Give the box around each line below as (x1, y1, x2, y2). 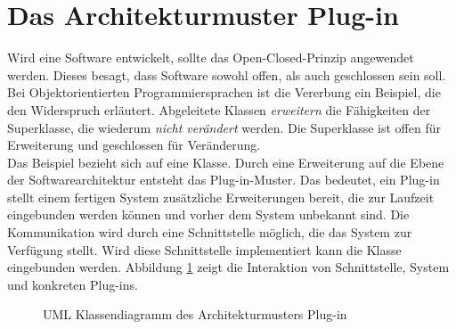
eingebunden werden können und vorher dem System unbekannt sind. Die (7, 205, 410, 224)
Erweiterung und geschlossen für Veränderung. (7, 136, 261, 154)
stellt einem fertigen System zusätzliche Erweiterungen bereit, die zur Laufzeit (7, 187, 435, 206)
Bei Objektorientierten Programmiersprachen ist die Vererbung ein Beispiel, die (7, 83, 441, 102)
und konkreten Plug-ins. (7, 275, 138, 293)
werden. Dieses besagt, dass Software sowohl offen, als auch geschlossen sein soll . (7, 65, 446, 84)
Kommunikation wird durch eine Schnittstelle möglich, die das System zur (7, 223, 412, 242)
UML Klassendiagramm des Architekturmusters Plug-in (43, 305, 347, 324)
